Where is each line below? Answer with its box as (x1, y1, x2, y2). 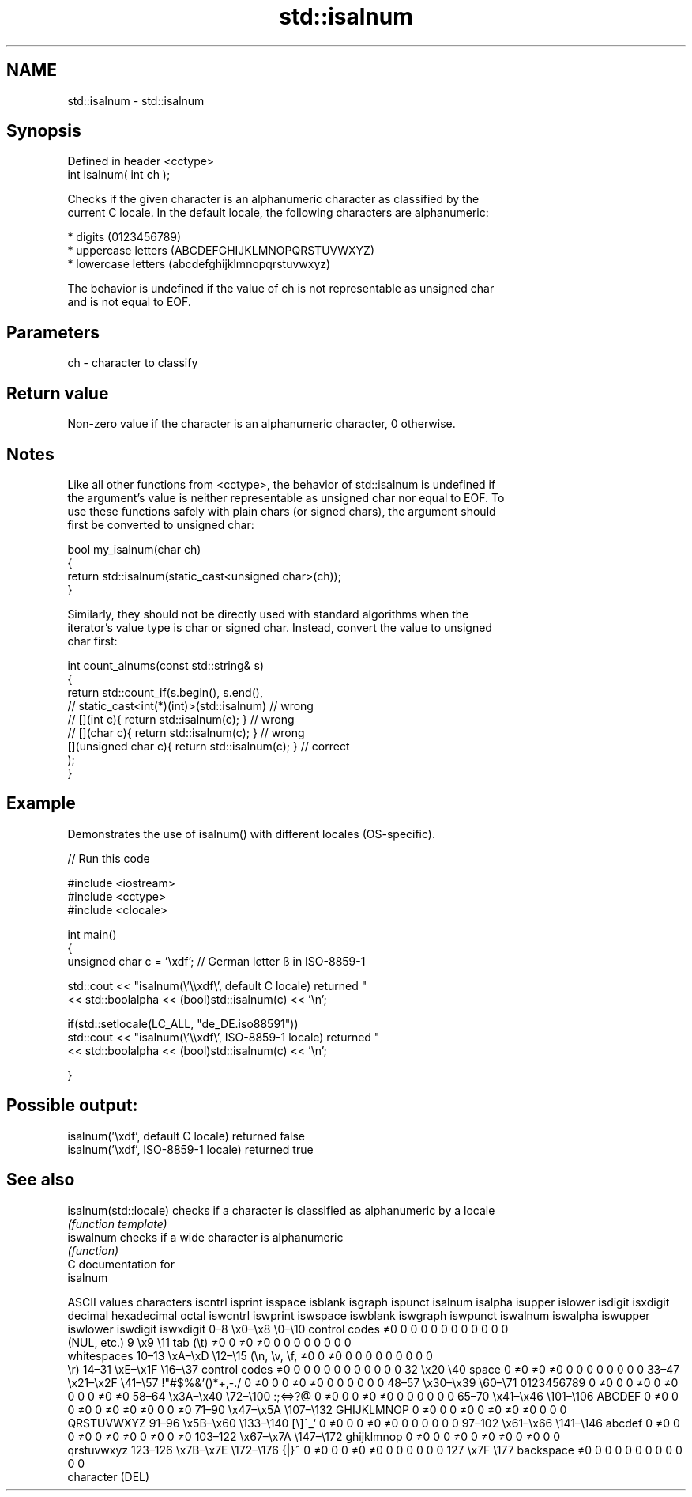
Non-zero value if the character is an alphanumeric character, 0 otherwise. (67, 417, 456, 431)
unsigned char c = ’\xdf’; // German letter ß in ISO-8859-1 (67, 954, 366, 968)
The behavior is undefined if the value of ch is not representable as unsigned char (67, 282, 495, 296)
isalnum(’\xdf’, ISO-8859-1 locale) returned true (67, 1142, 314, 1156)
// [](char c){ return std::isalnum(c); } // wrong (67, 725, 305, 739)
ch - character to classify (67, 356, 198, 370)
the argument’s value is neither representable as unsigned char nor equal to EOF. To (67, 490, 505, 505)
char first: (67, 633, 118, 648)
